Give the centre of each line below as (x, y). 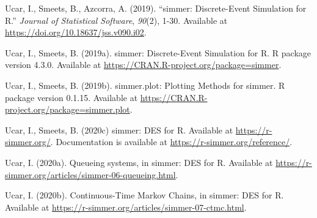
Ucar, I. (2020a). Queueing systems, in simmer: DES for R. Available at (139, 162)
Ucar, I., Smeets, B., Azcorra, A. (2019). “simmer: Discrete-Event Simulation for (156, 8)
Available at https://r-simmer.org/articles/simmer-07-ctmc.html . (126, 207)
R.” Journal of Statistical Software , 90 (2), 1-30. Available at (116, 20)
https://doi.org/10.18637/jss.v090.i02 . (76, 32)
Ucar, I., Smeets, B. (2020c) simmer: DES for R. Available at (119, 130)
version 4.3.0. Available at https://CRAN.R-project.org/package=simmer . (143, 65)
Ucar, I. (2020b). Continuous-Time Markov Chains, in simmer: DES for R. (144, 195)
